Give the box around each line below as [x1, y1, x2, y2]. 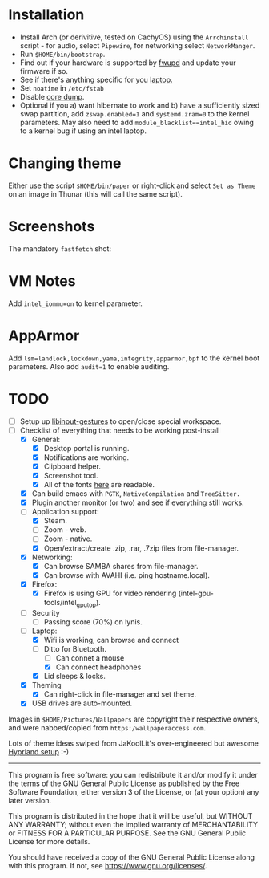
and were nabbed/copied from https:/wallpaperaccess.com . [8, 723, 207, 733]
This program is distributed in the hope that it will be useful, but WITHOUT [8, 811, 253, 821]
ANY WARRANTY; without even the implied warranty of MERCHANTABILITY [8, 820, 259, 830]
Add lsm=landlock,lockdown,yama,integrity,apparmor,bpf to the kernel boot [8, 353, 260, 363]
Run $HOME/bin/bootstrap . [19, 49, 106, 59]
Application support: [31, 507, 100, 517]
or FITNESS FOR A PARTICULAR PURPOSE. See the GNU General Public [8, 828, 247, 838]
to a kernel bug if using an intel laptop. [19, 126, 147, 136]
